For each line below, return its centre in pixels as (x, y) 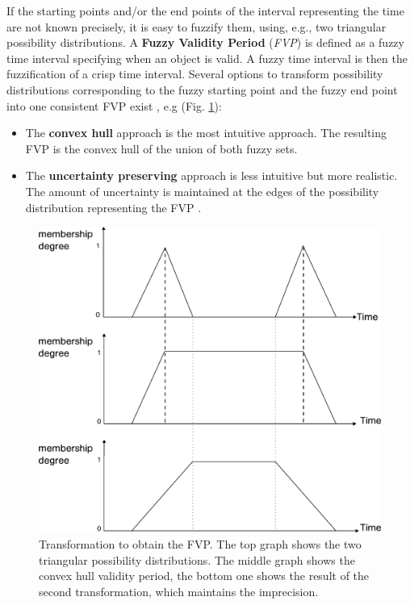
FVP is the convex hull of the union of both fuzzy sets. (161, 148)
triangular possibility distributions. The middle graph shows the (197, 559)
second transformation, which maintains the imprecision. (179, 591)
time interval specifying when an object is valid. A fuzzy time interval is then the (207, 58)
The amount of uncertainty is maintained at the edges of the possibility (202, 191)
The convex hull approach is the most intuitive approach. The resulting (206, 133)
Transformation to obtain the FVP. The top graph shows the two (200, 544)
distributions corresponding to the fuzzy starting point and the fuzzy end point (202, 89)
